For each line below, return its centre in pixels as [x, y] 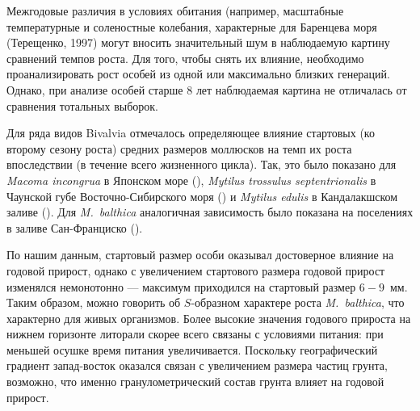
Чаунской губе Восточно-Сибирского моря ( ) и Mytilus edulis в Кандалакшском [202, 196]
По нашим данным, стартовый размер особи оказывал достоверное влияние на [200, 255]
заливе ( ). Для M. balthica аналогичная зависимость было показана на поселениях [210, 212]
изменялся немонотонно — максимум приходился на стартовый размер [181, 286]
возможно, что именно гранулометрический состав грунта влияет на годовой [195, 382]
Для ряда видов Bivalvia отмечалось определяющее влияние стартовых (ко [191, 133]
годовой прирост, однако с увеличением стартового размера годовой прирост [196, 270]
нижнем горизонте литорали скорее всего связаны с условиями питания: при [195, 334]
